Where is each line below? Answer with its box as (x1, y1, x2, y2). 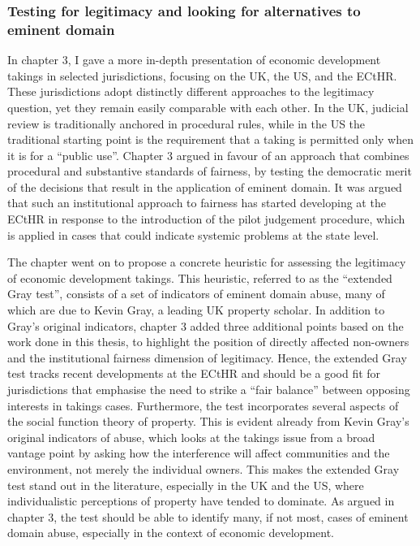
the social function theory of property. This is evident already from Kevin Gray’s (7, 413, 409, 430)
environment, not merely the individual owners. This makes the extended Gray (7, 460, 400, 477)
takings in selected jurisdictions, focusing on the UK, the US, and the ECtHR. (7, 67, 397, 84)
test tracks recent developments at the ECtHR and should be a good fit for (7, 365, 381, 382)
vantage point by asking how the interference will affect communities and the (7, 444, 390, 461)
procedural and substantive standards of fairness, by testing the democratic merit (7, 162, 412, 180)
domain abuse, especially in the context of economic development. (7, 524, 335, 541)
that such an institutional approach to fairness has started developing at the (7, 194, 386, 211)
